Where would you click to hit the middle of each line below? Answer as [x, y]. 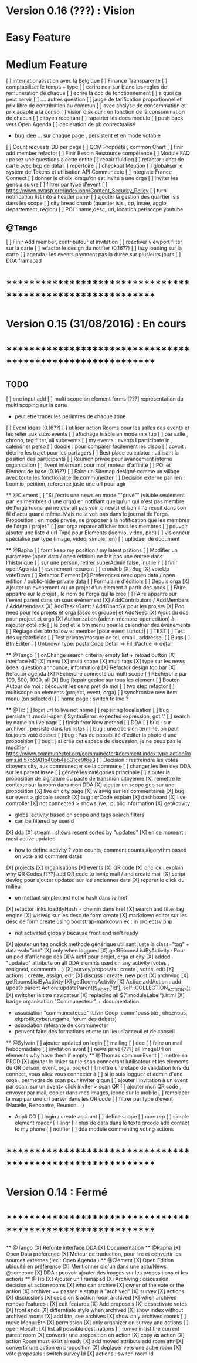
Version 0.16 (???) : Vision [70, 11]
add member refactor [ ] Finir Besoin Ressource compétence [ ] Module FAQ [98, 153]
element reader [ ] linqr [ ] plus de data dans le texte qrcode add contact [102, 1123]
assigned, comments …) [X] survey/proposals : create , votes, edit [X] [90, 969]
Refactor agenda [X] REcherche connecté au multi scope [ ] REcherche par [97, 673]
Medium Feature [47, 64]
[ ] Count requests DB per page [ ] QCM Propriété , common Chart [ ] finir [95, 147]
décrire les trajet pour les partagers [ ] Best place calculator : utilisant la [93, 452]
